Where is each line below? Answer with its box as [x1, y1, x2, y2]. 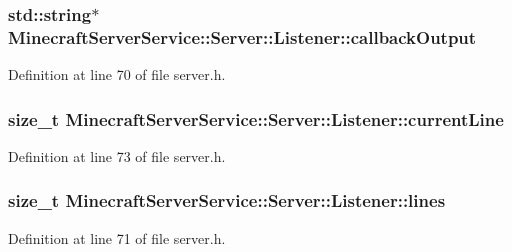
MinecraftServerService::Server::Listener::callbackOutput [8, 24, 477, 49]
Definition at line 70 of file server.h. [8, 64, 226, 85]
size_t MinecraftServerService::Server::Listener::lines [8, 188, 446, 213]
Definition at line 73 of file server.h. [8, 145, 226, 166]
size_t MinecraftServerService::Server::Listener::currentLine [8, 106, 504, 131]
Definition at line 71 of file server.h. [8, 227, 226, 248]
